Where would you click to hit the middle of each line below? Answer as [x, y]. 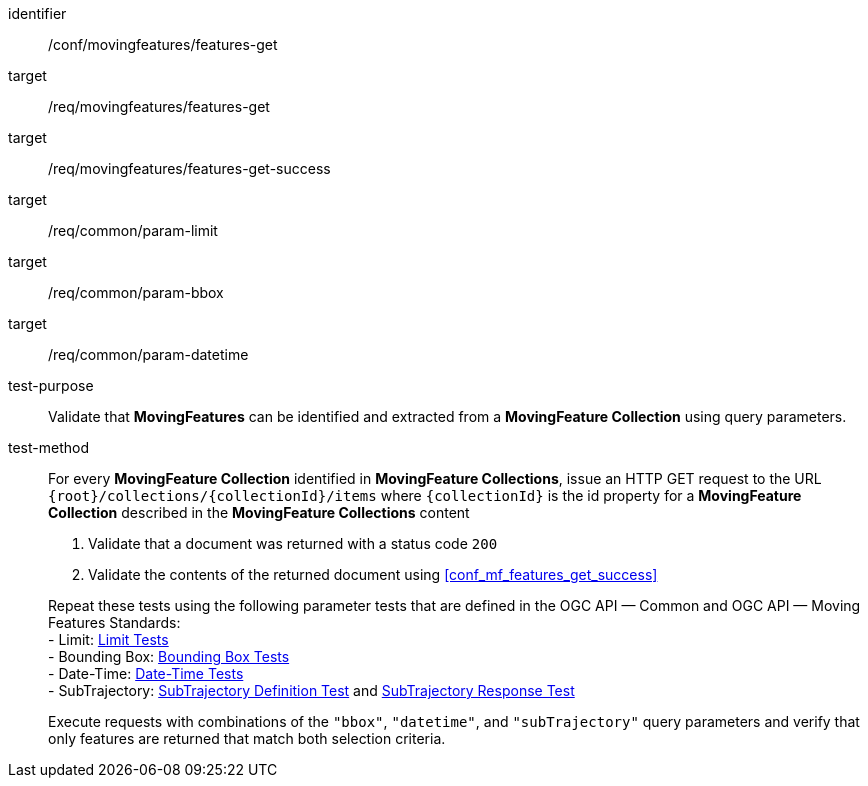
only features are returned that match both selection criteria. [247, 738]
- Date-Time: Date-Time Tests [146, 673]
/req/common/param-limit [133, 230]
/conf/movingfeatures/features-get [163, 44]
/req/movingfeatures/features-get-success [189, 168]
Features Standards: [114, 622]
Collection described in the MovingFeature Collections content [259, 512]
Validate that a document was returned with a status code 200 [293, 543]
